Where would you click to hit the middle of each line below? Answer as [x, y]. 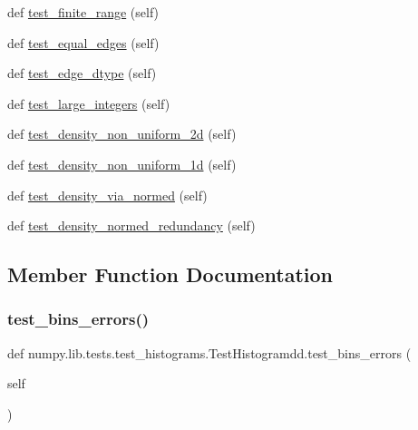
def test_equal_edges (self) [83, 42]
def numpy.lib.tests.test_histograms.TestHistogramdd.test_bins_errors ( [209, 352]
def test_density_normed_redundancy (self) [131, 225]
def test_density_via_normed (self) [107, 195]
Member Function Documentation [170, 274]
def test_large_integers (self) [89, 103]
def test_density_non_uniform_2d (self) [122, 134]
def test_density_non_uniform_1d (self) [122, 164]
